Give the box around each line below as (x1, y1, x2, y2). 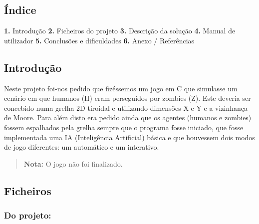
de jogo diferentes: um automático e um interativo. (4, 142, 159, 152)
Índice (4, 2, 36, 17)
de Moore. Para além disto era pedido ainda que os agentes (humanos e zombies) (4, 112, 252, 123)
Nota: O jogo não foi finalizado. (23, 158, 123, 169)
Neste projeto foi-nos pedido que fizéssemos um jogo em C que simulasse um (4, 83, 238, 93)
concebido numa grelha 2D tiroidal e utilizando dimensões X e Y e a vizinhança (4, 102, 248, 113)
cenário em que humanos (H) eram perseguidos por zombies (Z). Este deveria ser (4, 93, 251, 103)
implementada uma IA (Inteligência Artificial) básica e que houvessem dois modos (4, 132, 255, 142)
